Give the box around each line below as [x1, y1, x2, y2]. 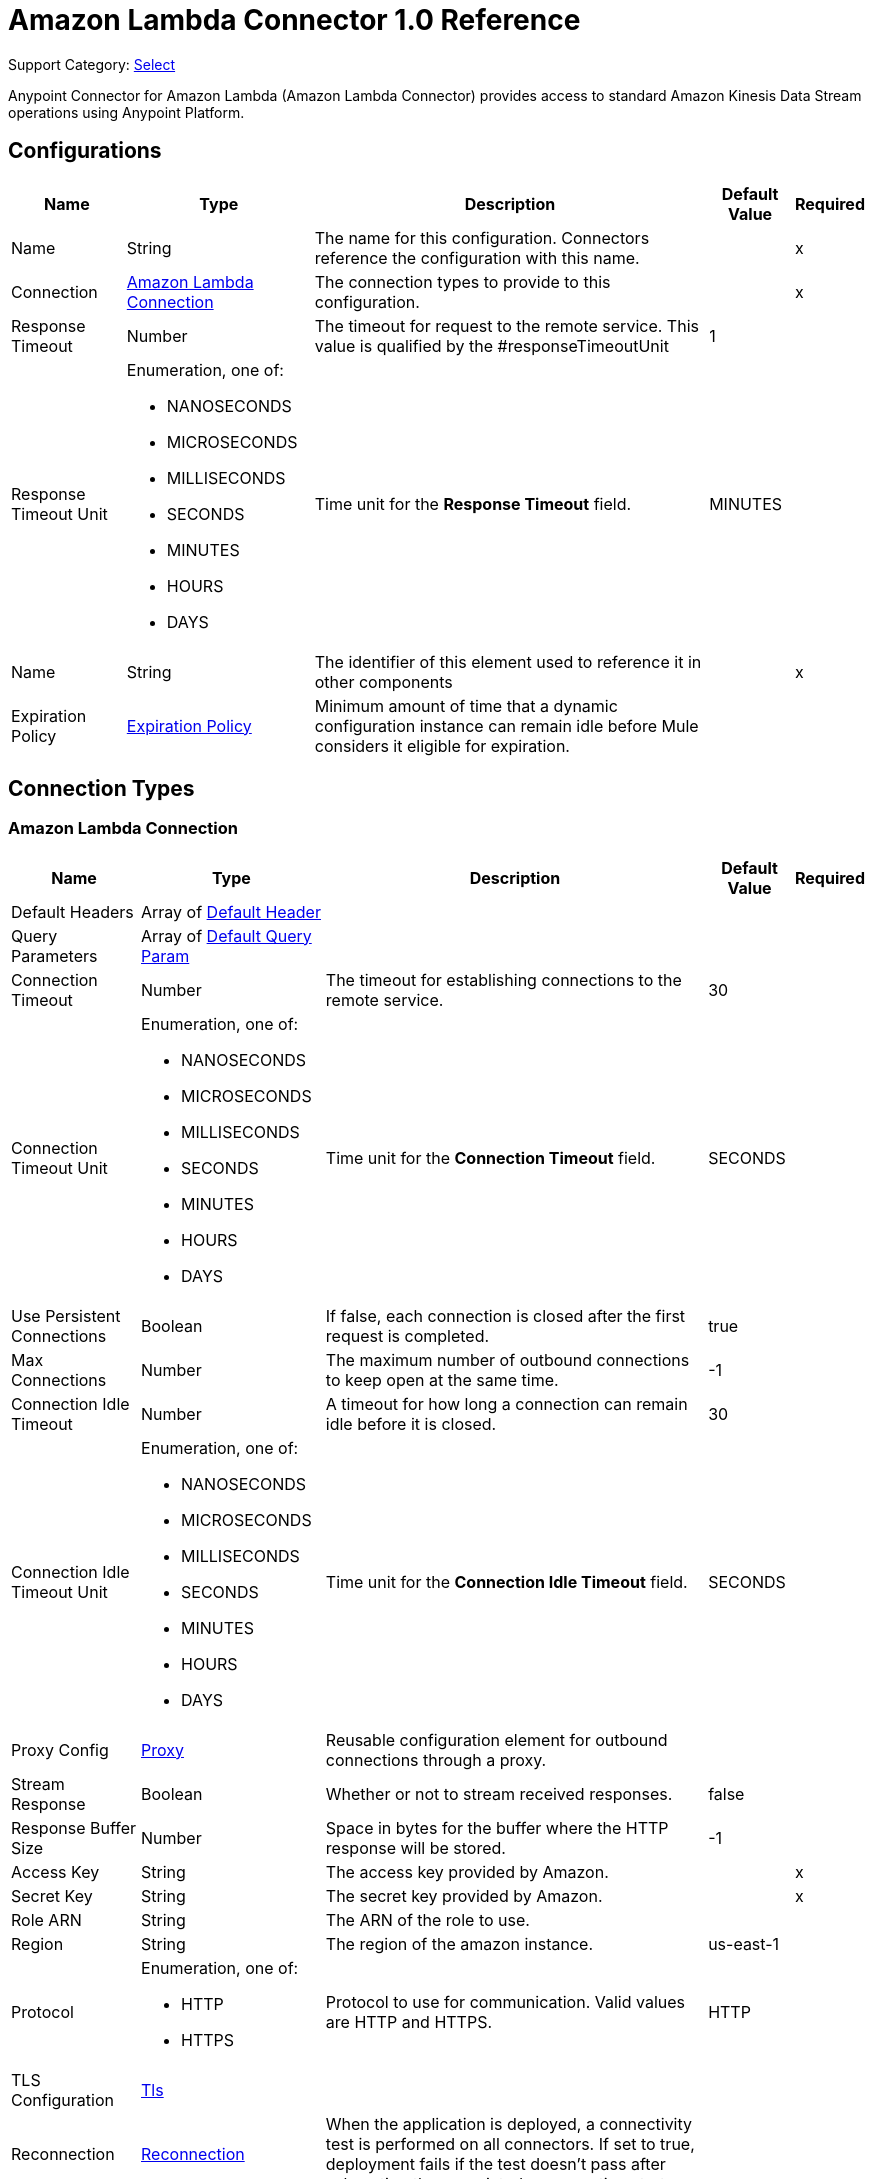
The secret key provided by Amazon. [325, 1885, 603, 1906]
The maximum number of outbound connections [325, 1349, 690, 1370]
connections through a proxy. [325, 1749, 547, 1770]
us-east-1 [708, 1933, 780, 1954]
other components [314, 671, 453, 692]
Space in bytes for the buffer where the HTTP [325, 1817, 669, 1838]
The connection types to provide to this [314, 271, 611, 292]
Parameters [11, 945, 98, 966]
